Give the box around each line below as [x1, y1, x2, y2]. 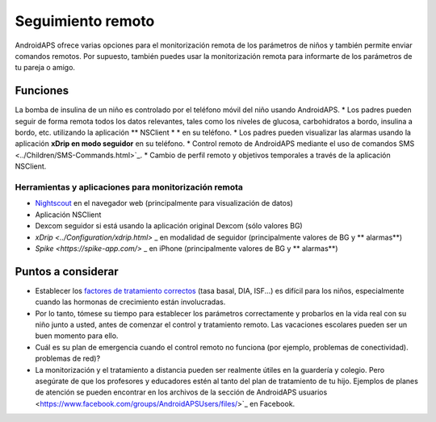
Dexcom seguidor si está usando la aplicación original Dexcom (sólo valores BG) [35, 221, 303, 231]
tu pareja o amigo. [15, 63, 76, 73]
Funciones [15, 84, 69, 98]
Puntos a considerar [15, 265, 119, 278]
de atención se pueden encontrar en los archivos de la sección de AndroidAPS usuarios [35, 387, 328, 397]
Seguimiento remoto [15, 12, 155, 30]
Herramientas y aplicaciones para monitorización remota [15, 182, 244, 193]
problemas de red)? [35, 353, 101, 363]
